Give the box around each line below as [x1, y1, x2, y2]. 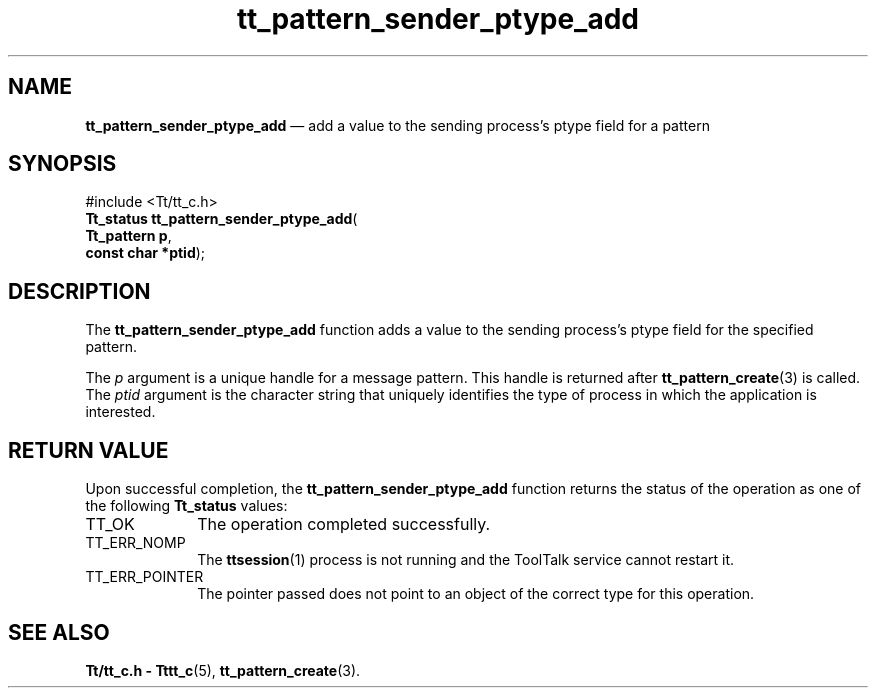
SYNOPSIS [8, 151, 117, 177]
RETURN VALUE [8, 437, 169, 463]
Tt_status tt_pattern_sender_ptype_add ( [85, 210, 358, 228]
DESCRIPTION [8, 278, 151, 304]
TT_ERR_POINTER [85, 568, 204, 586]
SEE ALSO [8, 619, 110, 645]
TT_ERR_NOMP [85, 534, 186, 552]
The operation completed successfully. [197, 514, 491, 535]
